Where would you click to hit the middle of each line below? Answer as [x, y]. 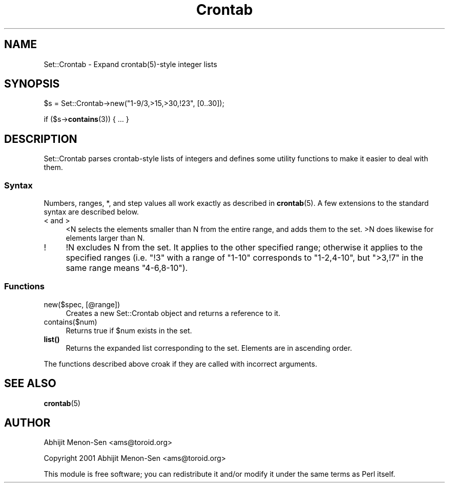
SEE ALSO [30, 384]
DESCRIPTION [41, 139]
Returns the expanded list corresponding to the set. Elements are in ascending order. [209, 348]
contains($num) [70, 322]
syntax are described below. [91, 212]
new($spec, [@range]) [82, 304]
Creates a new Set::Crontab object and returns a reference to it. [173, 313]
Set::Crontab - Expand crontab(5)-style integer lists [130, 64]
